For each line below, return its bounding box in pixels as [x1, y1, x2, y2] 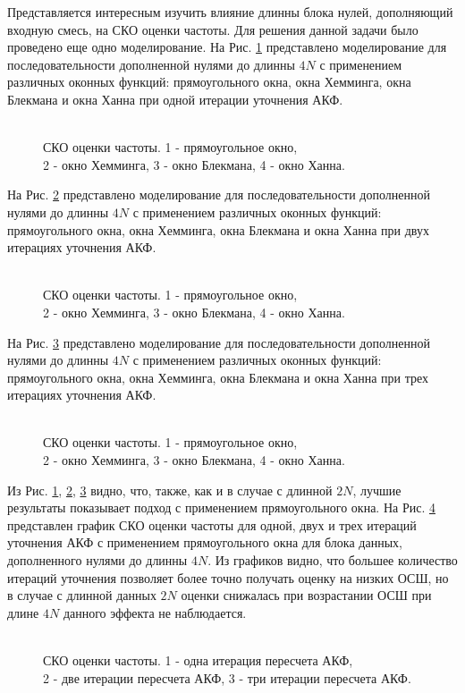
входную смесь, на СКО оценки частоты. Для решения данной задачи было [7, 20, 418, 38]
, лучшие [352, 480, 402, 499]
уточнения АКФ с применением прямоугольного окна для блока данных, [7, 533, 402, 552]
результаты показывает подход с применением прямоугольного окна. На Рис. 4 [7, 498, 435, 517]
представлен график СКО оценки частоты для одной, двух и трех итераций [7, 515, 417, 534]
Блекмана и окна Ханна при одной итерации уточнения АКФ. [7, 89, 343, 108]
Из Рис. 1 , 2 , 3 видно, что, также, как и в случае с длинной [7, 480, 333, 499]
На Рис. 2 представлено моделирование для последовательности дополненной [7, 185, 430, 204]
